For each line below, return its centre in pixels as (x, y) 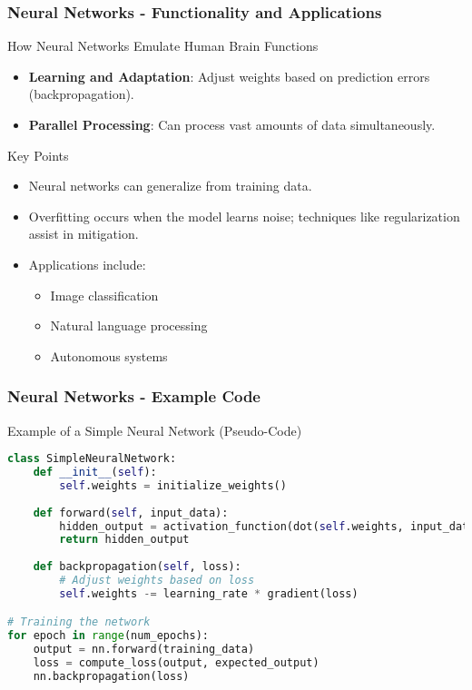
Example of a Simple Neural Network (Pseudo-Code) (155, 430)
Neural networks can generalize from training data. (170, 186)
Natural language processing (129, 325)
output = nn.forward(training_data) (144, 650)
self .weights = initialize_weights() (173, 485)
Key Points (38, 155)
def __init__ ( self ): (95, 473)
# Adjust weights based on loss (157, 581)
